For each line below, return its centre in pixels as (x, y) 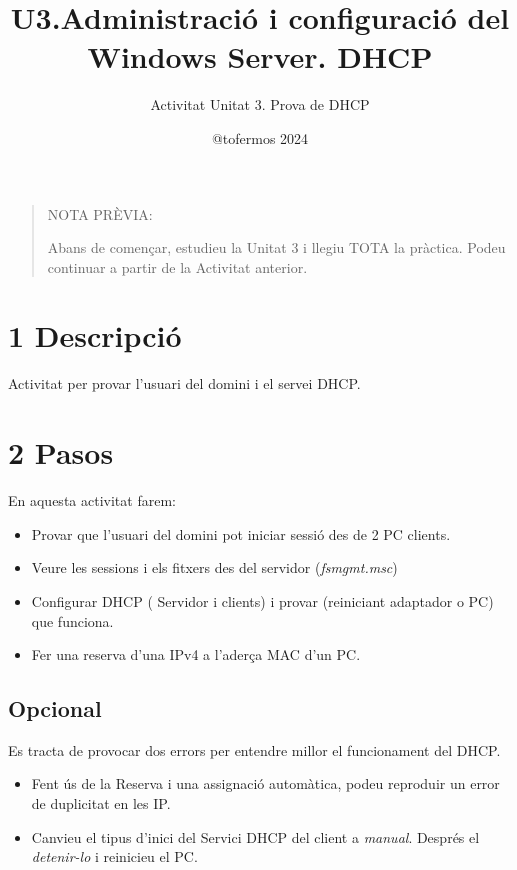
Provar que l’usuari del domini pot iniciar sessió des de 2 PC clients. (241, 533)
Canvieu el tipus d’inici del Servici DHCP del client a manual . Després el (255, 836)
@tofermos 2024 (260, 137)
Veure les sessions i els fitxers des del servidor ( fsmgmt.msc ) (214, 567)
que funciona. (72, 620)
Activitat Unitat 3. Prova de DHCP (260, 104)
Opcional (55, 708)
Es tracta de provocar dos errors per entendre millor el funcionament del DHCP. (254, 749)
